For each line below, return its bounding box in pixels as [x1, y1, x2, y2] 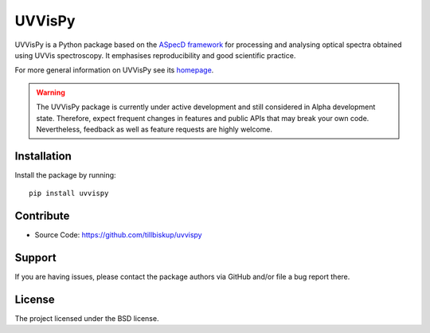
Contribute [14, 210, 70, 222]
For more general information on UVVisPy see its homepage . [14, 65, 214, 75]
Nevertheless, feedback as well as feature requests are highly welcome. [36, 124, 273, 134]
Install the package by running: [14, 170, 116, 179]
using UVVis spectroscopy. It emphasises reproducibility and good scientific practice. [14, 50, 296, 60]
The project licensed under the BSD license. [14, 313, 159, 323]
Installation [14, 149, 72, 163]
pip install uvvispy [29, 189, 109, 198]
